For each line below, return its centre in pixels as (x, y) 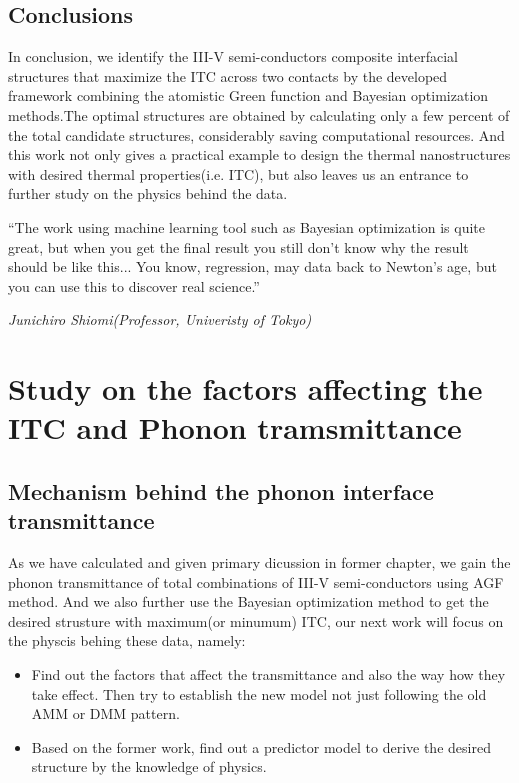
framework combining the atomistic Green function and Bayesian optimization (248, 95)
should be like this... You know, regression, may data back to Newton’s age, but (252, 266)
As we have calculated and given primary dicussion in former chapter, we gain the (259, 562)
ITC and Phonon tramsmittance (235, 427)
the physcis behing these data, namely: (127, 640)
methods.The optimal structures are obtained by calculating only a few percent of (259, 114)
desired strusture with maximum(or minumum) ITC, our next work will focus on (256, 620)
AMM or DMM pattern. (105, 713)
